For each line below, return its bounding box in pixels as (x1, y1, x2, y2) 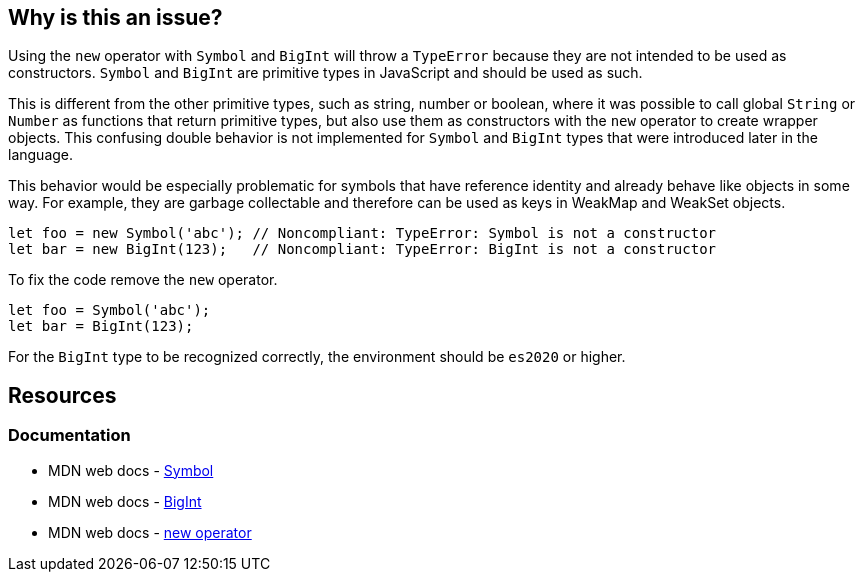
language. (8, 146, 74, 164)
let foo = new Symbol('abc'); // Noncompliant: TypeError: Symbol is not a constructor (8, 225, 717, 242)
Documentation (8, 425, 131, 446)
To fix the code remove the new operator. (8, 271, 278, 289)
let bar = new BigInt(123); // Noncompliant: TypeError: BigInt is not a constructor (8, 241, 717, 258)
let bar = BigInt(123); (8, 318, 194, 335)
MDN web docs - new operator (48, 523, 252, 541)
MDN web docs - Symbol (48, 461, 214, 479)
